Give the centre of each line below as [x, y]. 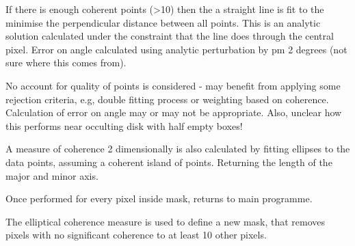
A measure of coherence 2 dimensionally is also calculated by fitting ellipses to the [178, 149]
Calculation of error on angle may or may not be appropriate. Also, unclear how [174, 112]
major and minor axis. [52, 175]
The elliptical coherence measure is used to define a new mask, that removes [166, 221]
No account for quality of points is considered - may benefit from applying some [173, 85]
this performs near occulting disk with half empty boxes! [124, 125]
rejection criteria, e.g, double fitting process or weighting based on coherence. [167, 99]
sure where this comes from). [66, 63]
